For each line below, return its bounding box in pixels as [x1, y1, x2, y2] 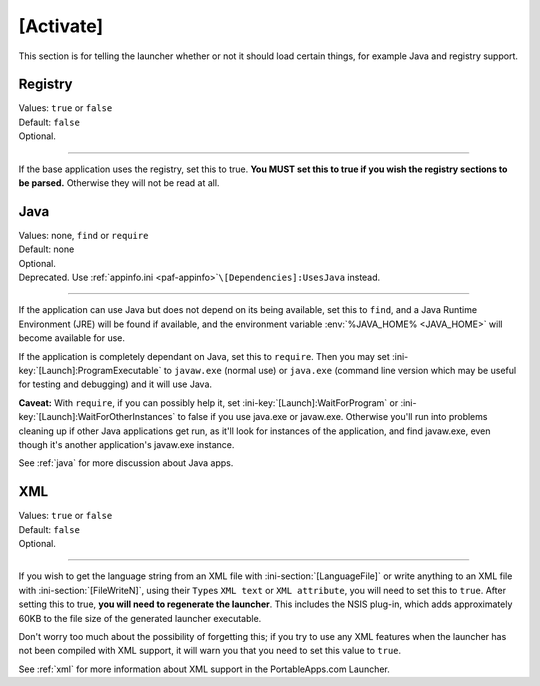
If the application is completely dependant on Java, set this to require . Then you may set [18, 350, 390, 362]
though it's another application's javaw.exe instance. [18, 439, 235, 450]
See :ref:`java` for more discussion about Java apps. [18, 457, 234, 469]
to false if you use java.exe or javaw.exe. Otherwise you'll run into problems [177, 411, 488, 423]
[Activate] [18, 15, 104, 37]
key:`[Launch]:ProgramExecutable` [18, 365, 162, 377]
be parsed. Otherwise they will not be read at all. [18, 177, 220, 189]
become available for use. [18, 332, 125, 344]
